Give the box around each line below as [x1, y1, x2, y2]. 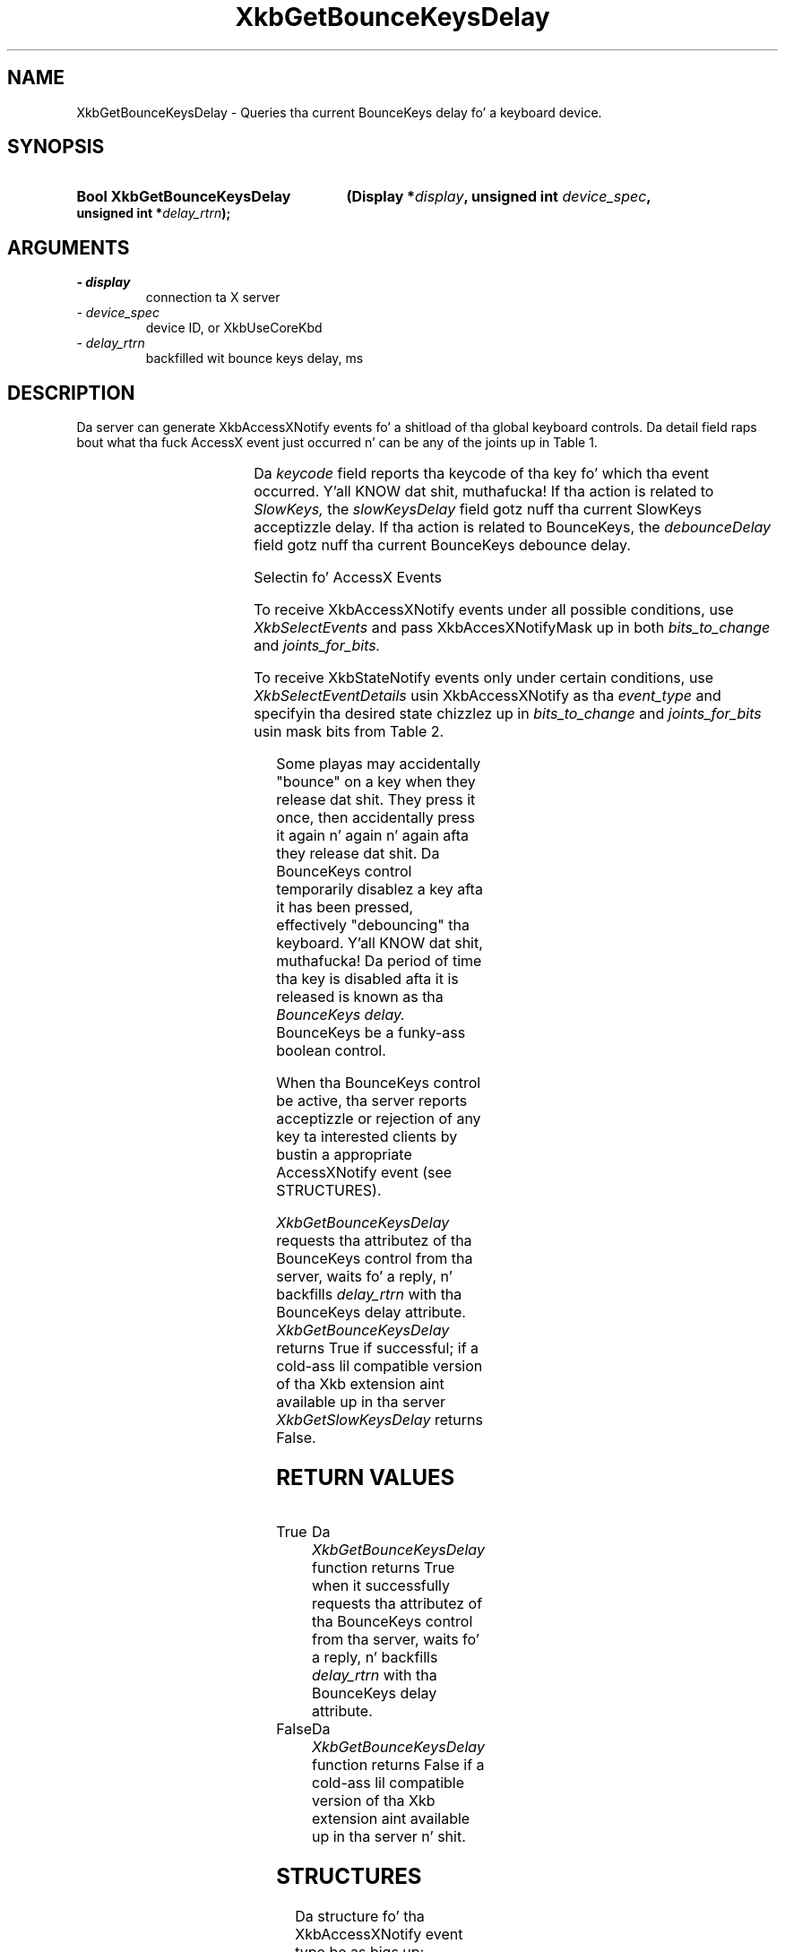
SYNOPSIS [7, 135, 105, 159]
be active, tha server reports [276, 1092, 468, 1110]
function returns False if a [311, 1755, 485, 1774]
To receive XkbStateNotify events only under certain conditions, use [254, 669, 714, 687]
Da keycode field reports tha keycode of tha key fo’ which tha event [254, 464, 710, 483]
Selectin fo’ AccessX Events [254, 568, 443, 587]
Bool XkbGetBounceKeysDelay [76, 187, 291, 206]
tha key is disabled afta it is [276, 970, 459, 989]
